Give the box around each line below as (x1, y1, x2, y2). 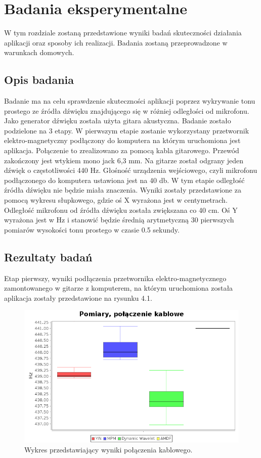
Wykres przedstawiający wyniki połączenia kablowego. (24, 444, 193, 454)
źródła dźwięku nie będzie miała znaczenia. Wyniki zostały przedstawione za (4, 185, 241, 195)
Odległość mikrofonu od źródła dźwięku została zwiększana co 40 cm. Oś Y (4, 204, 238, 215)
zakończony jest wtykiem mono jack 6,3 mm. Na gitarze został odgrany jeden (4, 155, 244, 165)
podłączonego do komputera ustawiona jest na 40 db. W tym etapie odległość (4, 174, 245, 185)
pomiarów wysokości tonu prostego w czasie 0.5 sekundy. (4, 224, 180, 235)
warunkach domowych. (4, 47, 74, 58)
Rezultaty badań (4, 249, 93, 264)
